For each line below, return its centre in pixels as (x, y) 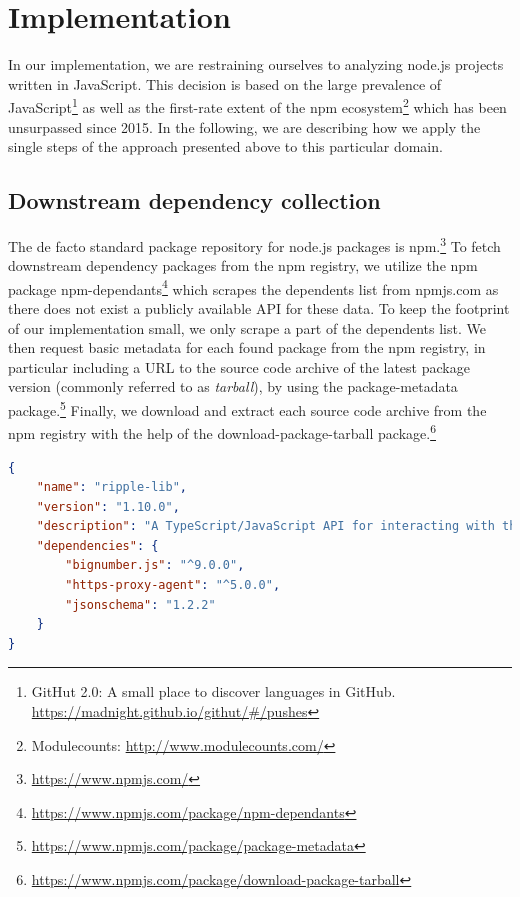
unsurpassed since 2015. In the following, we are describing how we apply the (244, 126)
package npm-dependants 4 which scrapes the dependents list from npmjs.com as (253, 287)
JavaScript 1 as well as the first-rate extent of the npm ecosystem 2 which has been (257, 105)
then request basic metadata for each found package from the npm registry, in (247, 347)
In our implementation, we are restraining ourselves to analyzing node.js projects (256, 64)
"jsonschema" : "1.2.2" (140, 604)
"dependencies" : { (97, 545)
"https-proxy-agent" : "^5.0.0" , (173, 585)
